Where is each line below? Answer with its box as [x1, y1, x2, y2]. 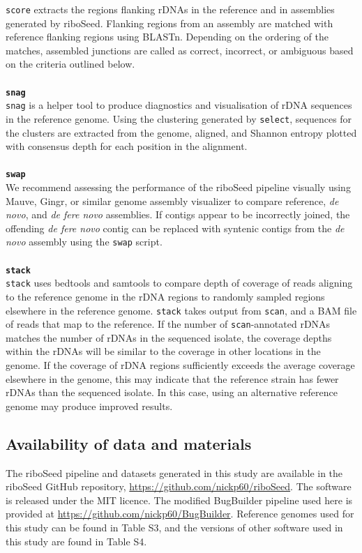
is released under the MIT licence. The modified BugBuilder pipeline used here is [6, 492, 353, 507]
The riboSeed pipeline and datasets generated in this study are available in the [6, 465, 343, 480]
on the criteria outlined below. [6, 56, 135, 71]
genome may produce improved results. [6, 398, 173, 413]
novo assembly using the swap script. [6, 234, 163, 249]
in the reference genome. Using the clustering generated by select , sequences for [6, 111, 352, 126]
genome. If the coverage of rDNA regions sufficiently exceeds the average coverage [6, 358, 355, 372]
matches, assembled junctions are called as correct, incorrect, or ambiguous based [6, 43, 354, 57]
